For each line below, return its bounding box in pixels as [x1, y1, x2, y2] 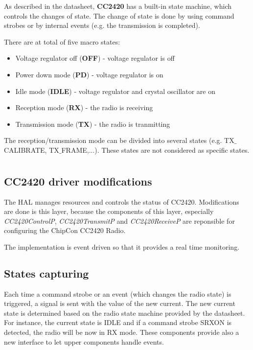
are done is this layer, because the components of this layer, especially [4, 206, 214, 216]
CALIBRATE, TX [4, 144, 59, 155]
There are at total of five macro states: [4, 36, 120, 47]
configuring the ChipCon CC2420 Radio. [4, 225, 126, 235]
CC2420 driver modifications [4, 173, 152, 188]
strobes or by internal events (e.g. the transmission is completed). [4, 20, 200, 30]
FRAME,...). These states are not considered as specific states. [61, 144, 250, 155]
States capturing [4, 265, 89, 280]
